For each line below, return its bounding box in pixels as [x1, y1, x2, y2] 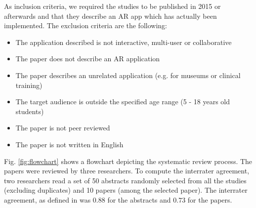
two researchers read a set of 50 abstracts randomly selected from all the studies [4, 175, 247, 185]
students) [15, 106, 44, 116]
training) [15, 80, 43, 90]
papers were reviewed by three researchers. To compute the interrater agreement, [4, 166, 250, 176]
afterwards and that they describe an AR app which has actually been [4, 10, 217, 21]
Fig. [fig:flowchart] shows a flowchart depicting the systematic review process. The [4, 156, 253, 166]
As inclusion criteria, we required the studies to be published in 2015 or [4, 1, 221, 11]
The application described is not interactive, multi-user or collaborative [15, 37, 232, 47]
